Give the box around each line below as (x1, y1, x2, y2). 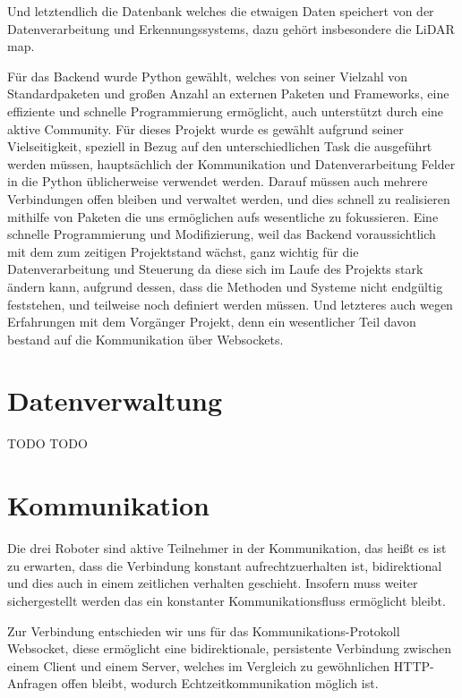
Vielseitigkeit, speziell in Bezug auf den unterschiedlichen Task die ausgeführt (7, 137, 432, 156)
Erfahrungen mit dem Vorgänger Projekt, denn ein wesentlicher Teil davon (7, 312, 416, 331)
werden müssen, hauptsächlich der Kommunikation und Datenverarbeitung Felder (7, 154, 456, 173)
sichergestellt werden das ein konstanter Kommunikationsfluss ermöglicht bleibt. (7, 591, 446, 609)
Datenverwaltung (7, 382, 223, 419)
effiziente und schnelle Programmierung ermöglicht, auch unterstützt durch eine (7, 101, 444, 120)
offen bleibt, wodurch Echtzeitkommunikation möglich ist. (61, 674, 379, 693)
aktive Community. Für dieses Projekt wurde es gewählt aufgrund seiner (7, 119, 404, 138)
